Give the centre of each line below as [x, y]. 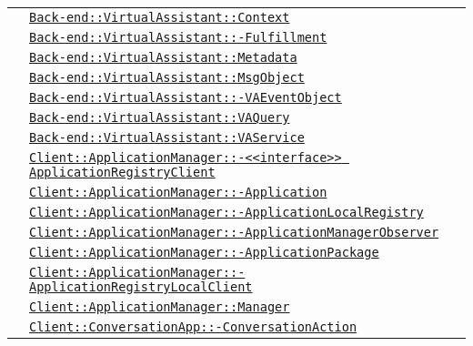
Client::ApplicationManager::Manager [160, 307]
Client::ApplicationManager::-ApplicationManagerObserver [234, 232]
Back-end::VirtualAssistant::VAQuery [160, 117]
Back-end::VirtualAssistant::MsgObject [167, 77]
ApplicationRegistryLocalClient [141, 287]
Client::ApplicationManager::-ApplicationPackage [204, 252]
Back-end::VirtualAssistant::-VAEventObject [186, 97]
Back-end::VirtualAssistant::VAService [167, 137]
